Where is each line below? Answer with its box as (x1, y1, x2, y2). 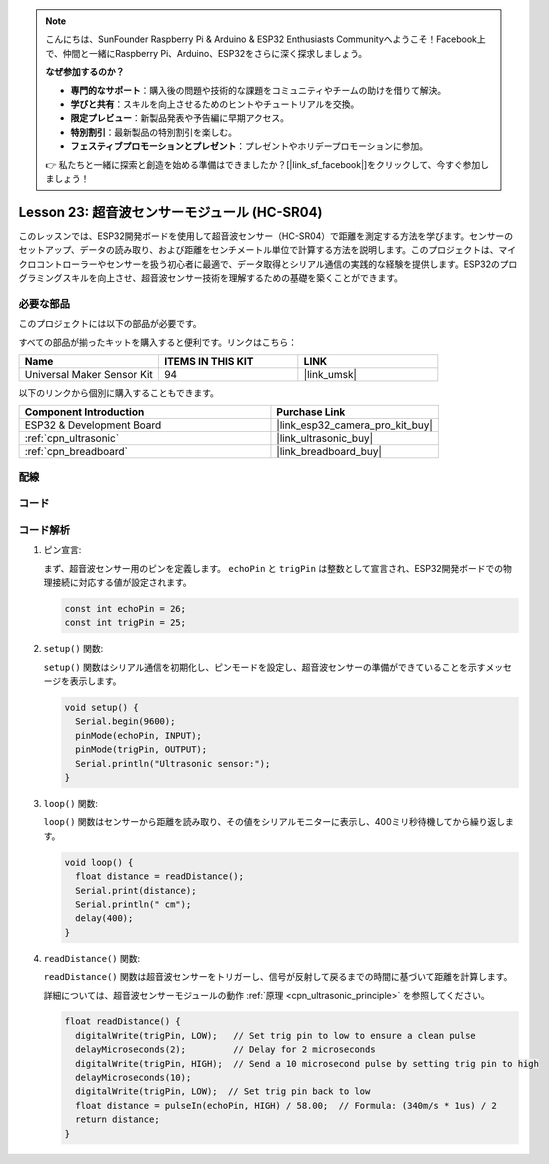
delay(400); (75, 913, 134, 924)
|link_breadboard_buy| (276, 445, 382, 459)
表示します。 (69, 675, 122, 687)
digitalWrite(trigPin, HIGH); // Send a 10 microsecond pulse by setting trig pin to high (75, 1058, 540, 1069)
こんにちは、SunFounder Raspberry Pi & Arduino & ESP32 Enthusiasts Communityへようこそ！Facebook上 (45, 33, 487, 45)
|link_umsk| (303, 367, 357, 381)
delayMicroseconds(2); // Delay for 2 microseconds (75, 1044, 376, 1055)
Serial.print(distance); (75, 885, 197, 896)
